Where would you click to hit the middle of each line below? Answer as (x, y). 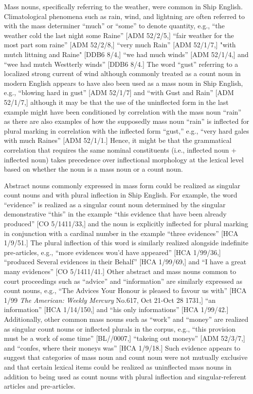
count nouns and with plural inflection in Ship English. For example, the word (121, 195)
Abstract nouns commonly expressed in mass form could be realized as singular (122, 185)
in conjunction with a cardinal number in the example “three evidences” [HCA (121, 233)
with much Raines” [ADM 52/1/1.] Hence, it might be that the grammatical (118, 140)
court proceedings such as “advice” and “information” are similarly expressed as (123, 281)
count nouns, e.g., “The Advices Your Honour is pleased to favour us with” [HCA (125, 290)
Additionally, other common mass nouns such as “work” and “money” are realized (126, 319)
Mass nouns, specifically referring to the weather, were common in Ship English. (123, 6)
